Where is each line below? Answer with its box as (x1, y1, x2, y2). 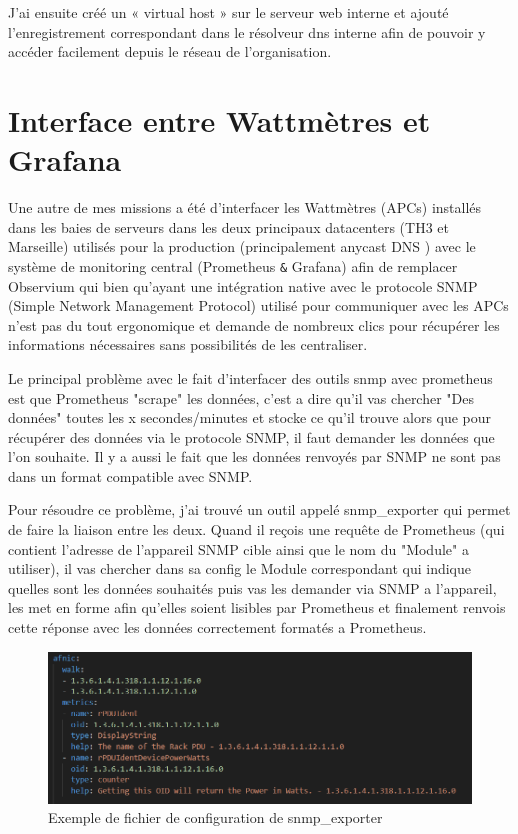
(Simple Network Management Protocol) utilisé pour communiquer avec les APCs (8, 295, 509, 316)
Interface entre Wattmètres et (8, 99, 431, 140)
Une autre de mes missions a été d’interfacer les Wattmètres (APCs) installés (8, 197, 482, 218)
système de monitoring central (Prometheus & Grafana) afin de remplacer (8, 255, 458, 276)
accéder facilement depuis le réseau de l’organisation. (8, 41, 332, 62)
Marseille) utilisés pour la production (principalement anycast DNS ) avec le (8, 236, 476, 257)
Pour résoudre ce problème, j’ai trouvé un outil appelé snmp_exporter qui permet (8, 499, 511, 520)
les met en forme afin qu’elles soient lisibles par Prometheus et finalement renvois (8, 597, 506, 618)
